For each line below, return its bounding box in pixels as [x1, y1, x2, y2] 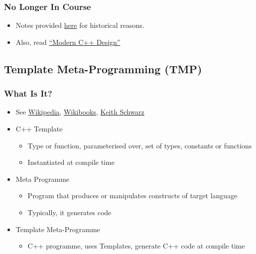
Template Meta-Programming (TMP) [4, 61, 202, 76]
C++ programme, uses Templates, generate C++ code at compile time [27, 241, 245, 251]
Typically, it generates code [27, 207, 112, 217]
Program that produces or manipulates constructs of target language [27, 190, 238, 201]
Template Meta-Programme [15, 224, 100, 234]
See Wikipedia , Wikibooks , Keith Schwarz [15, 107, 144, 117]
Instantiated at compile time [27, 157, 115, 167]
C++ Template [15, 124, 63, 133]
